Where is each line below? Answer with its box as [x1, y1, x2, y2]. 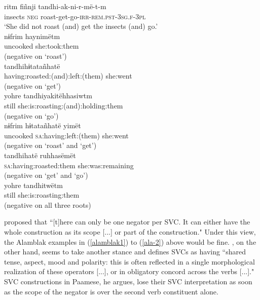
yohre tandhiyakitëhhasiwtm [4, 90, 92, 101]
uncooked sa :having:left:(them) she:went [4, 130, 129, 140]
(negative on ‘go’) [4, 110, 59, 121]
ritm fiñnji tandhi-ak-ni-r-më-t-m [4, 1, 106, 11]
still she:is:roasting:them [4, 190, 80, 200]
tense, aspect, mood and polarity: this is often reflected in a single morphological [4, 256, 255, 267]
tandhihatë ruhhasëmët [4, 149, 76, 160]
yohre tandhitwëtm [4, 179, 63, 190]
